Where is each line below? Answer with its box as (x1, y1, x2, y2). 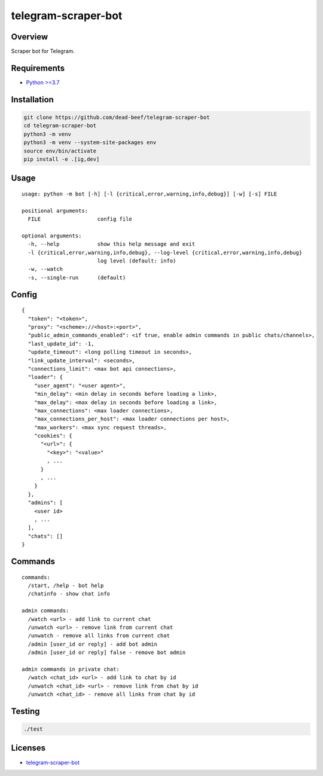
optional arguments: (22, 232, 82, 239)
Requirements (11, 63, 65, 73)
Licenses (11, 743, 46, 753)
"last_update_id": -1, (28, 340, 95, 347)
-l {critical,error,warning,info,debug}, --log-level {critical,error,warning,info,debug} (28, 249, 303, 256)
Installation (11, 94, 54, 105)
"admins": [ (28, 499, 63, 506)
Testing (11, 706, 40, 716)
